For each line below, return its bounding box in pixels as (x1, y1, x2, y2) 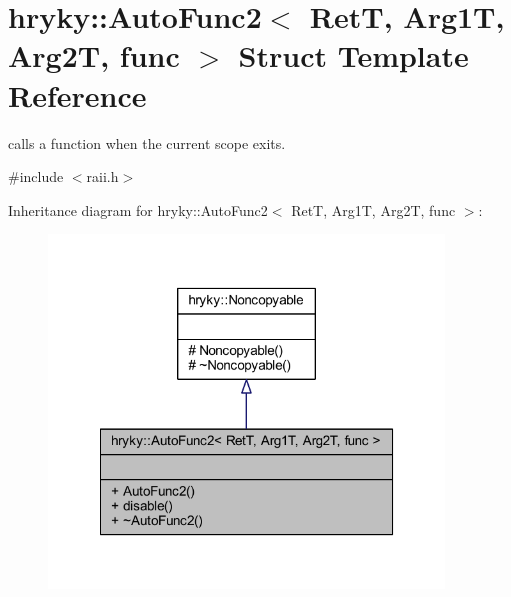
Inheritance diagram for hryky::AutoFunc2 (8, 199, 268, 220)
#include (8, 166, 64, 187)
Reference (8, 74, 147, 115)
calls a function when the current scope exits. (8, 132, 286, 153)
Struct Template (238, 35, 469, 76)
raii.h (86, 166, 119, 187)
